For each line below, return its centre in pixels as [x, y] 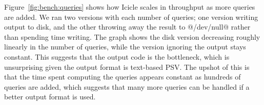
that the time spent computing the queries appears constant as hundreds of [123, 77]
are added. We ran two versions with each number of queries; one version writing [131, 17]
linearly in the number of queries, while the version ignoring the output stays [125, 47]
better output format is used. [50, 97]
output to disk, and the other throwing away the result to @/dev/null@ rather [127, 27]
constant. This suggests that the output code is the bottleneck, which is [117, 56]
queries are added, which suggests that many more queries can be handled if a [127, 86]
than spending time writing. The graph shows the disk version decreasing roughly [132, 36]
